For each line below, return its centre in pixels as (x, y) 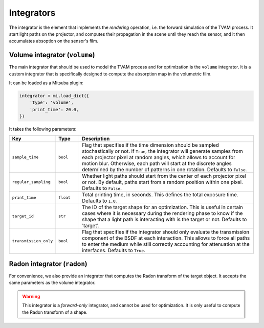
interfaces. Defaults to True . (114, 250)
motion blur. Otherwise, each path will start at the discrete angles (157, 163)
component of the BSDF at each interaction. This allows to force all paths (166, 238)
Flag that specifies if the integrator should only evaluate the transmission (165, 232)
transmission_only (33, 241)
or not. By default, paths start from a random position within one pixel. (162, 182)
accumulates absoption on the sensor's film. (54, 41)
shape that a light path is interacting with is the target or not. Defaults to (164, 219)
